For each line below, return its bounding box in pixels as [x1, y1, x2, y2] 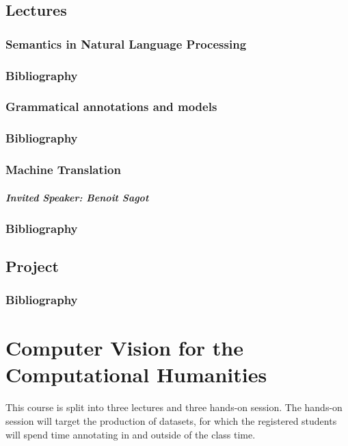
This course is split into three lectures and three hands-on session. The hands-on [5, 400, 343, 414]
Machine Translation [5, 161, 121, 178]
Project [5, 255, 59, 276]
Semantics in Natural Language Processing [5, 35, 247, 52]
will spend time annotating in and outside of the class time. [5, 427, 256, 441]
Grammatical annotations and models [5, 98, 217, 115]
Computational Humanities [5, 360, 267, 388]
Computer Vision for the [5, 334, 243, 362]
